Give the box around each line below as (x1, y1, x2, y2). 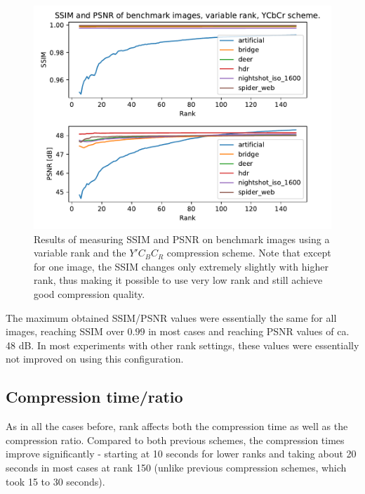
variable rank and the (34, 245, 126, 260)
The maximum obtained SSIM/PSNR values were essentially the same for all (6, 310, 337, 325)
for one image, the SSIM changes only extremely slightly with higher (34, 259, 328, 273)
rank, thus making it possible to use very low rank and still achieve (34, 273, 323, 287)
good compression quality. (34, 286, 145, 301)
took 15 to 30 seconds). (6, 474, 105, 488)
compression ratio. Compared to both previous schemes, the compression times (6, 432, 345, 447)
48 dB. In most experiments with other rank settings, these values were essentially (6, 337, 359, 352)
